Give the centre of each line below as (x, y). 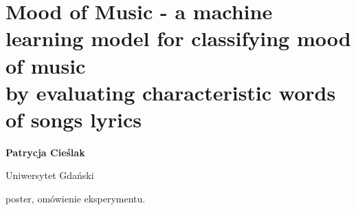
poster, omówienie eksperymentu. (76, 199)
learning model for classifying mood (178, 38)
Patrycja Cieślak (45, 152)
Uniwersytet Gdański (50, 175)
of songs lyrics (74, 119)
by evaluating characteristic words (171, 92)
